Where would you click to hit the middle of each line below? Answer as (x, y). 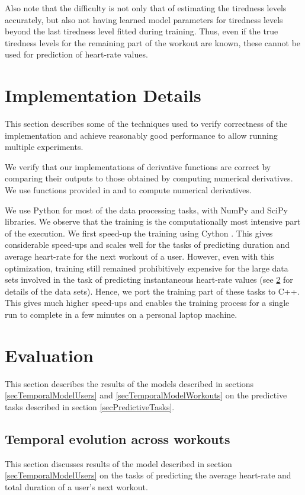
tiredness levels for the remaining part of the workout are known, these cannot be (153, 42)
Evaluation (49, 355)
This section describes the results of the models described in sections (129, 383)
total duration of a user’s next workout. (76, 486)
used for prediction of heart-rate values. (76, 54)
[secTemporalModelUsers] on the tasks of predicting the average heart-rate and (148, 475)
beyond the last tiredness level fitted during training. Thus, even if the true (142, 31)
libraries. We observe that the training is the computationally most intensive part (153, 221)
